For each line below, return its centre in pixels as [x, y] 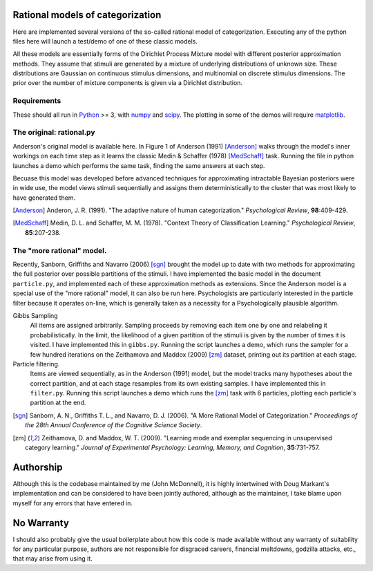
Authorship [38, 467]
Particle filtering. [36, 364]
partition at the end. [58, 403]
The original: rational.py [54, 133]
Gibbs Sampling [35, 315]
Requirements [37, 101]
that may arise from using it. [52, 559]
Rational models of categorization [87, 15]
